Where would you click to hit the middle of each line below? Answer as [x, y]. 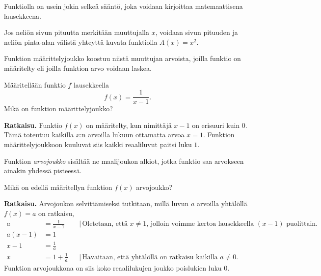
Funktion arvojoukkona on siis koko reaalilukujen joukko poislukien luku [113, 267]
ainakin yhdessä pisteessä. [43, 170]
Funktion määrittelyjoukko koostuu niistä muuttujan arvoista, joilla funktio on [122, 58]
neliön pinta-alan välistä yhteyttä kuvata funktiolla [81, 42]
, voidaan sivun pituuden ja [197, 32]
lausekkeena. [23, 15]
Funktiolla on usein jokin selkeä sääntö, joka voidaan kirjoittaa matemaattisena [123, 6]
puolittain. [302, 224]
